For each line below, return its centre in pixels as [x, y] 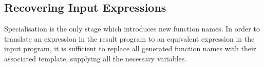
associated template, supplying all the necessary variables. [96, 58]
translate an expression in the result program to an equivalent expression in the [129, 38]
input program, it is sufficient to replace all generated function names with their [130, 48]
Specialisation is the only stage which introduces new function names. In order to [132, 29]
